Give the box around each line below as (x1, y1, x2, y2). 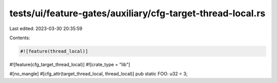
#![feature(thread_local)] (20, 48, 88, 54)
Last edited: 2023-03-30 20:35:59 (9, 25, 83, 32)
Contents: (9, 35, 30, 41)
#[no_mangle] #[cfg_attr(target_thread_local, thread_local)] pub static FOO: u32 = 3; (9, 71, 188, 77)
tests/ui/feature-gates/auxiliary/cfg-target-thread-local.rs (9, 8, 266, 19)
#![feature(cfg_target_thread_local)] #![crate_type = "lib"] (9, 61, 130, 67)
